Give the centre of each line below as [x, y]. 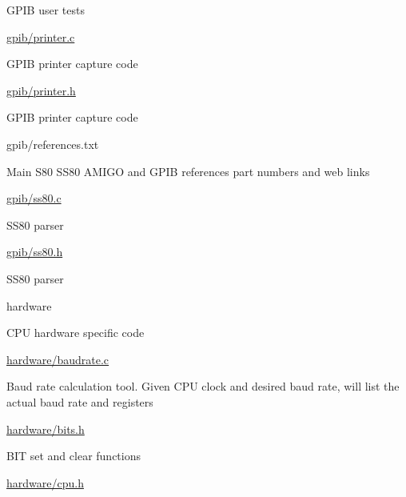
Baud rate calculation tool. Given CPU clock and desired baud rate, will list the [203, 386]
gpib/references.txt [53, 144]
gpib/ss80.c [34, 198]
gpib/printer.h [41, 90]
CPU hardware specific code [76, 333]
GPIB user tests [46, 10]
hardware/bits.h [46, 429]
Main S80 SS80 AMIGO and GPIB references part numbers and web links [188, 171]
